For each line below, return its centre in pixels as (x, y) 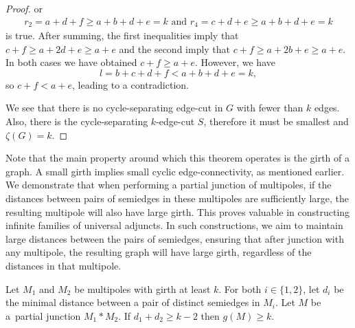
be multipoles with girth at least (142, 288)
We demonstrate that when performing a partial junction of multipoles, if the (169, 185)
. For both (240, 288)
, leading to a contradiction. (130, 84)
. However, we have (235, 62)
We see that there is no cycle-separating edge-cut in (114, 108)
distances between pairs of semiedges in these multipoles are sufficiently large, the (177, 198)
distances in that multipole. (64, 265)
